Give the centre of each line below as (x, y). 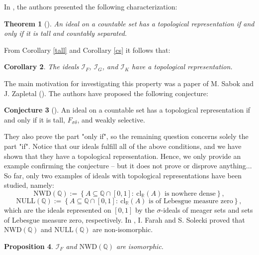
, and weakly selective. (111, 119)
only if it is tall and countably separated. (66, 33)
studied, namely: (29, 185)
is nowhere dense (190, 193)
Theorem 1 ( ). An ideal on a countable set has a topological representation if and (129, 23)
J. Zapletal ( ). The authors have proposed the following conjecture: (106, 93)
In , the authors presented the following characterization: (91, 6)
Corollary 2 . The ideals (42, 66)
